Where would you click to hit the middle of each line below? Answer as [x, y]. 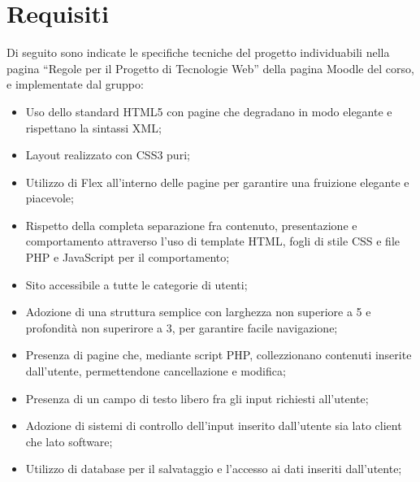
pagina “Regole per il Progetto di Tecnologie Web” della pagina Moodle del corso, [210, 68]
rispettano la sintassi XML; [93, 127]
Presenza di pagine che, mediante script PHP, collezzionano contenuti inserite [219, 355]
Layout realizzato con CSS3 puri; [108, 155]
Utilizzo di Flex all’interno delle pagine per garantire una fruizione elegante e [217, 182]
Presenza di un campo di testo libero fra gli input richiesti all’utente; [197, 398]
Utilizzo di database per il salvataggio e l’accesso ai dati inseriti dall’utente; [214, 469]
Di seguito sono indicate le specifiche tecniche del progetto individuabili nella [198, 52]
